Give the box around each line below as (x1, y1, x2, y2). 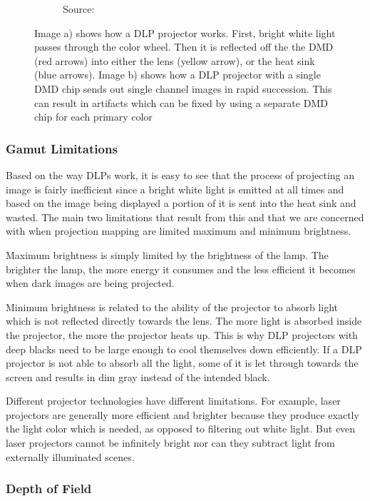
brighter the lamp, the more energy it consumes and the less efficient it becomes (6, 261, 356, 276)
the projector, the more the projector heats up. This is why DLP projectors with (6, 327, 358, 342)
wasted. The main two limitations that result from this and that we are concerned (6, 209, 364, 224)
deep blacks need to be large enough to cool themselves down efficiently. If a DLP (6, 341, 362, 356)
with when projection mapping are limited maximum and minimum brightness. (6, 223, 351, 238)
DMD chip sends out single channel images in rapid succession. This (34, 81, 332, 96)
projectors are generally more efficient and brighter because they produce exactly (6, 407, 359, 422)
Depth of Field (6, 480, 92, 497)
